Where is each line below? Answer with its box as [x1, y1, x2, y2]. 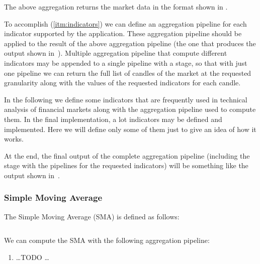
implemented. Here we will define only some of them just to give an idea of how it [4, 123, 256, 134]
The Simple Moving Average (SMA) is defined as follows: [4, 211, 180, 221]
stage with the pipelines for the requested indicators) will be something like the [4, 160, 248, 171]
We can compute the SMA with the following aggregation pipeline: [4, 235, 210, 245]
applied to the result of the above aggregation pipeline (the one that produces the [4, 38, 256, 48]
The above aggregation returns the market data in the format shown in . [4, 2, 228, 12]
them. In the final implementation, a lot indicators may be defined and [4, 113, 222, 124]
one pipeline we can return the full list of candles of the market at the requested [4, 67, 251, 78]
